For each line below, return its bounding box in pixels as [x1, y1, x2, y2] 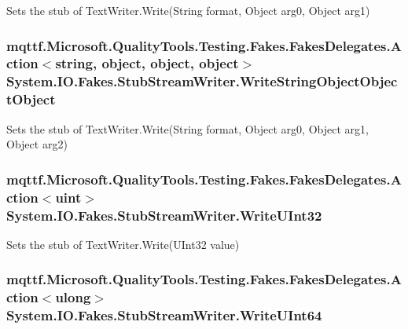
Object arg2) [6, 136, 68, 152]
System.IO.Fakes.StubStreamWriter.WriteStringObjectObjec [6, 71, 398, 91]
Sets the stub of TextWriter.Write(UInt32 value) [6, 236, 240, 252]
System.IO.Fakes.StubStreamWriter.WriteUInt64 [6, 305, 322, 325]
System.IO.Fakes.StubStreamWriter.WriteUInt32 [6, 205, 322, 225]
